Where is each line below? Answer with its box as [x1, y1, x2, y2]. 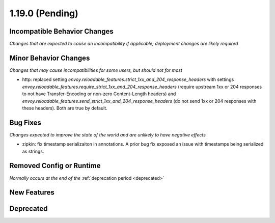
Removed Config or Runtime [9, 161, 101, 170]
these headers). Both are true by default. [22, 105, 108, 111]
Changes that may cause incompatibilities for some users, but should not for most [9, 67, 183, 73]
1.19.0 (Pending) [9, 8, 78, 19]
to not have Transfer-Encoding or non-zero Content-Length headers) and [22, 91, 176, 97]
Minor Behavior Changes [9, 53, 90, 62]
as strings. [22, 148, 44, 154]
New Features [9, 188, 54, 197]
